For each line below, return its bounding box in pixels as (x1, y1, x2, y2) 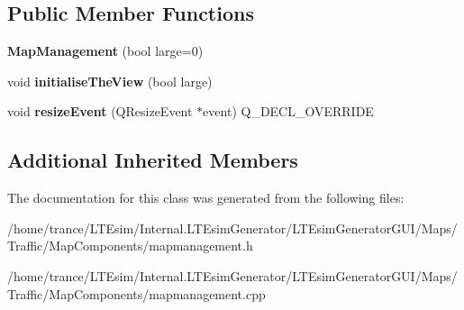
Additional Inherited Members (7, 146, 298, 174)
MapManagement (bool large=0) (7, 41, 204, 60)
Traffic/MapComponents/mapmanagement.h (7, 236, 253, 255)
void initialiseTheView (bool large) (7, 71, 213, 90)
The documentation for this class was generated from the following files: (7, 188, 405, 207)
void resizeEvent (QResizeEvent (7, 102, 193, 121)
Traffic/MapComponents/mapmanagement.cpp (7, 284, 266, 303)
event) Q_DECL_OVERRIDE (203, 102, 374, 121)
